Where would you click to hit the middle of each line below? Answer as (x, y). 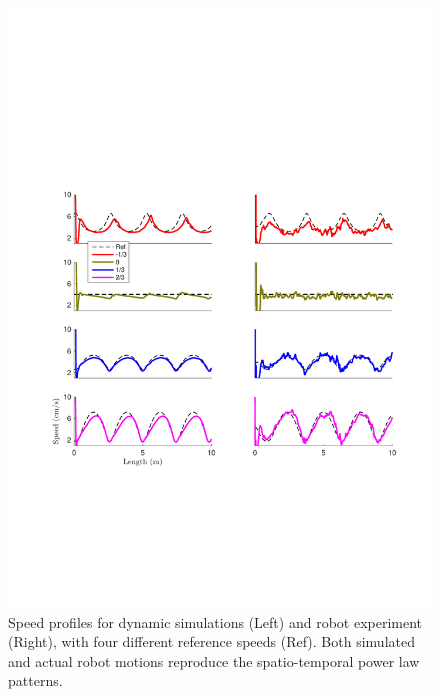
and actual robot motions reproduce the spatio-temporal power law (214, 660)
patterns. (35, 680)
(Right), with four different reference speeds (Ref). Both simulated (211, 641)
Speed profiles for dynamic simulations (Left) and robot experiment (215, 621)
